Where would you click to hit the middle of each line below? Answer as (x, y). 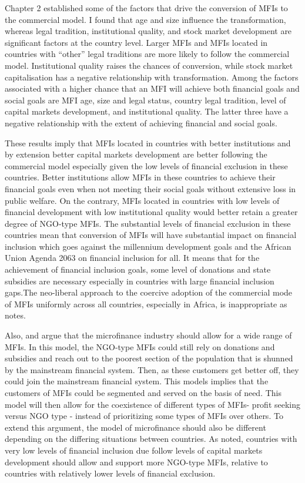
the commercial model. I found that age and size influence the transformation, (145, 19)
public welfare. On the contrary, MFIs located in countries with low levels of (142, 200)
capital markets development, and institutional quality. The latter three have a (147, 111)
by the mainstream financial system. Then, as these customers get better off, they (152, 369)
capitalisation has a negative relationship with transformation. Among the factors (152, 77)
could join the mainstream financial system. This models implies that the (137, 381)
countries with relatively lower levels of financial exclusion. (110, 473)
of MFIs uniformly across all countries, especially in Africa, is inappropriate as (146, 303)
